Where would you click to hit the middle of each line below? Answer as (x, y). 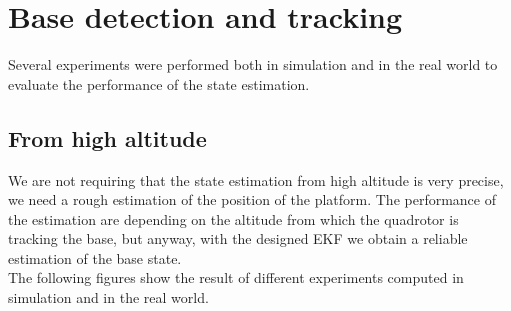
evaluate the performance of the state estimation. (159, 83)
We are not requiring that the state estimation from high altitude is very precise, (256, 179)
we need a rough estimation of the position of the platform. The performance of (252, 199)
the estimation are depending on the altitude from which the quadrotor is (233, 218)
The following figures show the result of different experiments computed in (236, 277)
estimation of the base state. (95, 257)
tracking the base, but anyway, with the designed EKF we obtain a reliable (238, 238)
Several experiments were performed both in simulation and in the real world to (253, 64)
